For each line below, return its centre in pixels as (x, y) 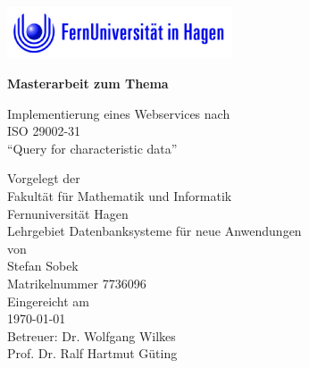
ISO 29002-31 (44, 131)
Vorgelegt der (44, 178)
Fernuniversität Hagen (68, 213)
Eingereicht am (49, 301)
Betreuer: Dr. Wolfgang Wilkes (92, 335)
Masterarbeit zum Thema (88, 84)
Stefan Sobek (43, 266)
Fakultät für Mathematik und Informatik (120, 195)
